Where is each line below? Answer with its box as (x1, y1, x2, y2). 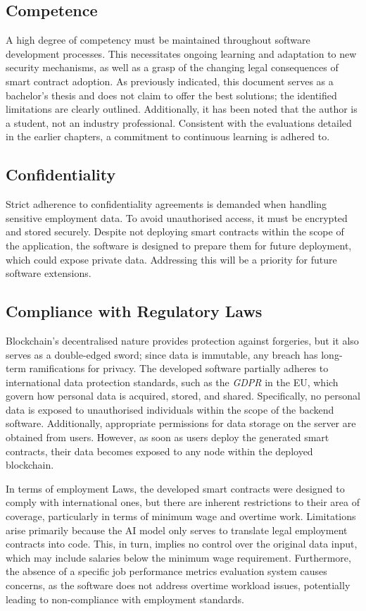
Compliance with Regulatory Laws (6, 300, 263, 322)
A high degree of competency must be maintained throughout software (6, 32, 310, 47)
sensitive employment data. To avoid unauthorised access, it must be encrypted (6, 210, 348, 225)
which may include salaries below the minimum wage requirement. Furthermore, (6, 550, 351, 564)
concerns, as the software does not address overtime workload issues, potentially (6, 578, 351, 593)
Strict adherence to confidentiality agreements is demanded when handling (6, 197, 327, 211)
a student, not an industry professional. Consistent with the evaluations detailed (6, 115, 352, 130)
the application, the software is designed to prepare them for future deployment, (6, 237, 352, 252)
